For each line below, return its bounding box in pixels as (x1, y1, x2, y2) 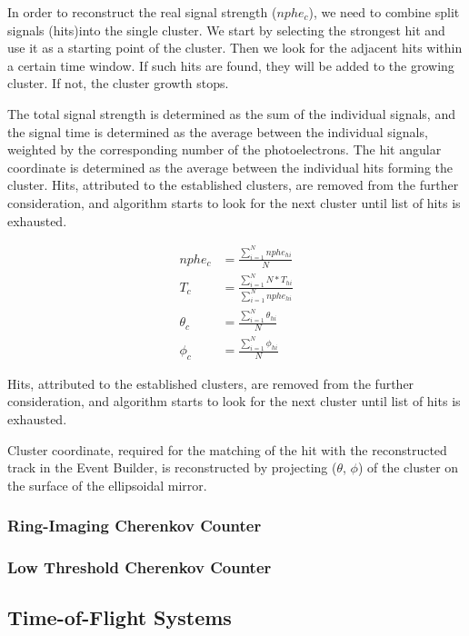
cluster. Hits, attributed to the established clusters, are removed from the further (7, 175, 459, 194)
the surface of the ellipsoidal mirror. (7, 475, 207, 494)
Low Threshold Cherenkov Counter (7, 556, 272, 579)
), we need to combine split (308, 3, 460, 21)
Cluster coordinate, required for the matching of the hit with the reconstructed (7, 440, 447, 459)
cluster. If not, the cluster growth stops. (7, 74, 229, 93)
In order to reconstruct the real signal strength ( (7, 3, 277, 21)
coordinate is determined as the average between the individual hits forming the (7, 157, 453, 176)
